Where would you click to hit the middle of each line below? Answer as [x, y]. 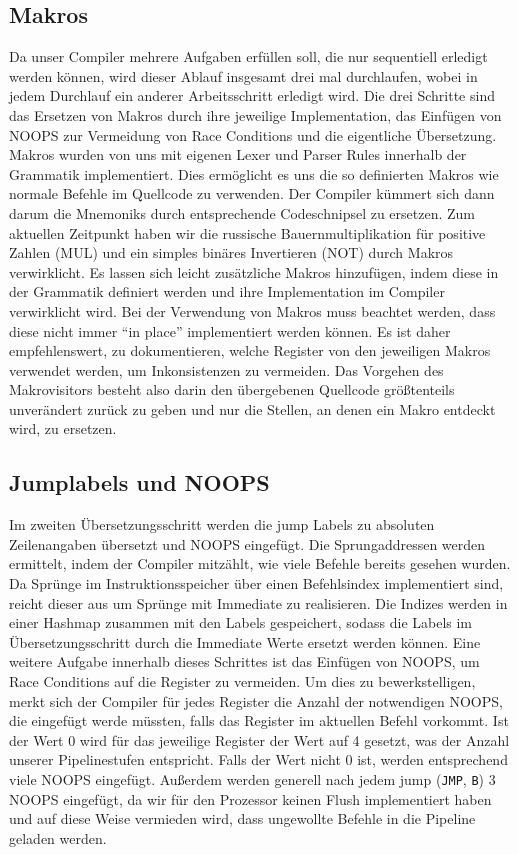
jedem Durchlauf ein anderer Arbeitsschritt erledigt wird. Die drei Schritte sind [252, 95]
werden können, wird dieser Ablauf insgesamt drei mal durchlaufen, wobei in [243, 75]
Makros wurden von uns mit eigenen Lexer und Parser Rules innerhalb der [238, 154]
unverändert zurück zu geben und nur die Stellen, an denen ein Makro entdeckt [252, 408]
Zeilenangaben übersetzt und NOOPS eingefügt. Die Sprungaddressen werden [247, 543]
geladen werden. [58, 837]
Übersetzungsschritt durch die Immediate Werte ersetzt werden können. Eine [245, 641]
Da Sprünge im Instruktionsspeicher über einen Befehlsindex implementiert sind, [256, 583]
